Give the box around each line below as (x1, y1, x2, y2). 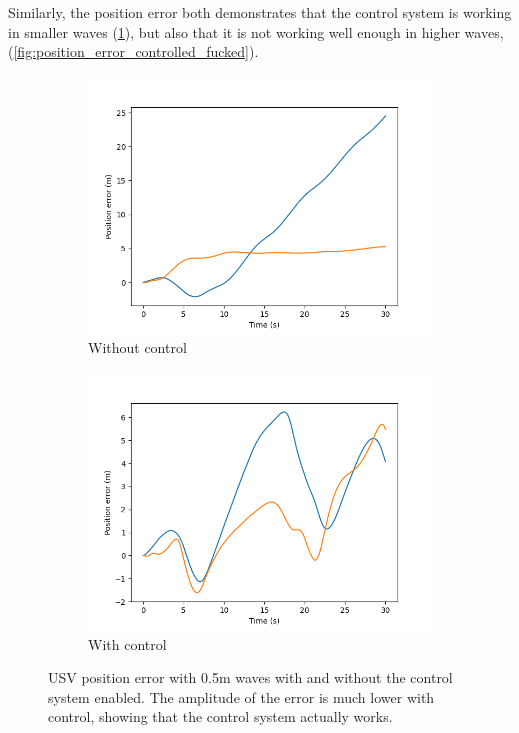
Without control (88, 337, 187, 358)
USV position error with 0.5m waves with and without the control (48, 667, 453, 688)
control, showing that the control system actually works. (48, 706, 393, 727)
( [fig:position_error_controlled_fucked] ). (8, 41, 259, 62)
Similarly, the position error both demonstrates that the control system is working (8, 2, 512, 22)
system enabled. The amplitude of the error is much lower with (48, 686, 435, 707)
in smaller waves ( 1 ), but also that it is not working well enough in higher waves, (8, 21, 504, 42)
